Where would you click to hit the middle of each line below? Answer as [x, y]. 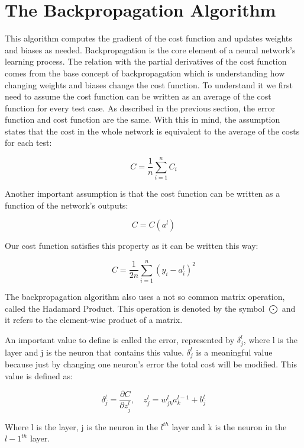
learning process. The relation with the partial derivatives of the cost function [146, 61]
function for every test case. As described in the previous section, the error [140, 108]
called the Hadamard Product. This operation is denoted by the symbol [135, 308]
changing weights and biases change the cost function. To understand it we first [149, 84]
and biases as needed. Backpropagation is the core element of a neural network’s [150, 49]
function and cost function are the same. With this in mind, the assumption [143, 119]
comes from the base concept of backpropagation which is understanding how [145, 73]
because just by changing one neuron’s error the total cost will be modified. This [151, 364]
